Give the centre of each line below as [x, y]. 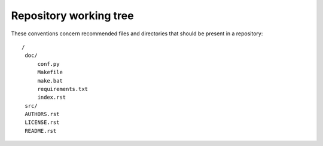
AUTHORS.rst [42, 114]
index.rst [52, 98]
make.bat [50, 80]
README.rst [41, 131]
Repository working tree [72, 16]
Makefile [50, 72]
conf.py [48, 64]
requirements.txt [63, 89]
